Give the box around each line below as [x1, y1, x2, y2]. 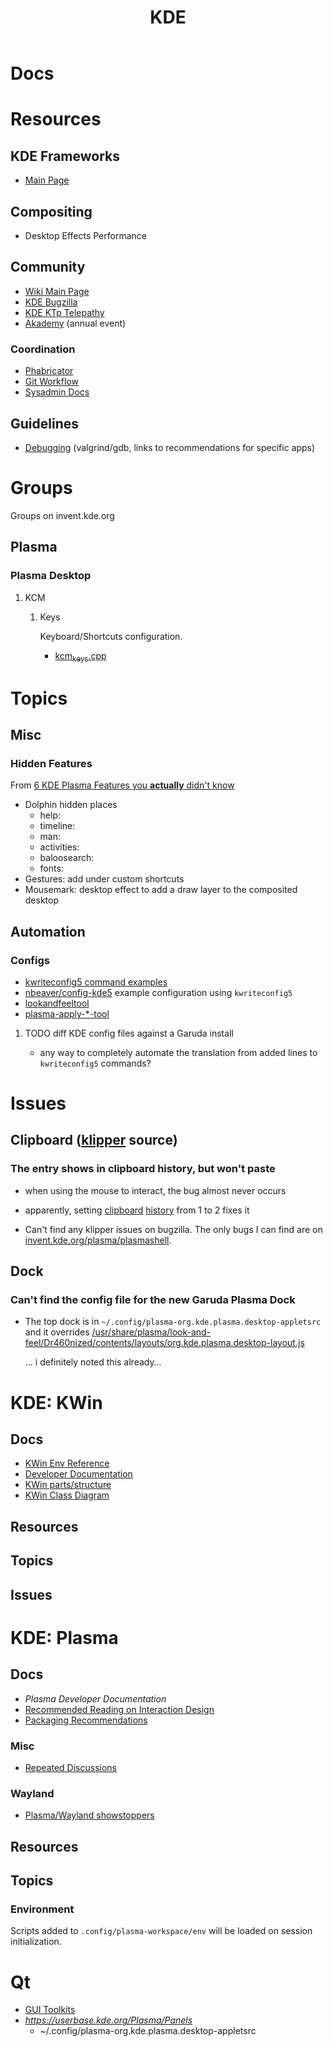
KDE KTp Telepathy [24, 306, 105, 318]
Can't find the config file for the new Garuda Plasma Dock [10, 1293, 296, 1307]
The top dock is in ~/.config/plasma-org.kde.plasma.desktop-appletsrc [24, 1316, 322, 1328]
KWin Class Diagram [24, 1489, 110, 1501]
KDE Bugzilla [24, 296, 78, 308]
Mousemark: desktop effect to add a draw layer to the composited [24, 884, 298, 896]
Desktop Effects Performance [24, 230, 147, 241]
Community [10, 259, 86, 276]
